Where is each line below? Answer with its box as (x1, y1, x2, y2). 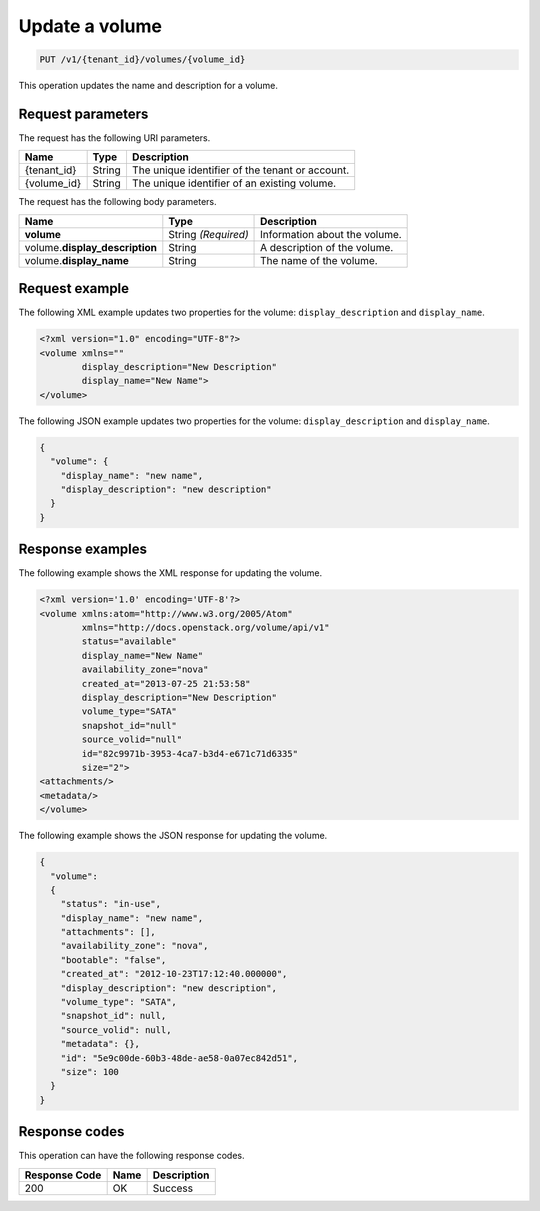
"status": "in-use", (60, 898, 162, 910)
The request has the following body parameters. (18, 196, 217, 208)
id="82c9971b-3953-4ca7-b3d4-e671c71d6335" (81, 748, 299, 759)
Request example (18, 280, 130, 297)
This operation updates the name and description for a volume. (18, 80, 279, 92)
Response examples (18, 541, 148, 558)
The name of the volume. (260, 253, 379, 267)
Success (152, 1181, 194, 1195)
